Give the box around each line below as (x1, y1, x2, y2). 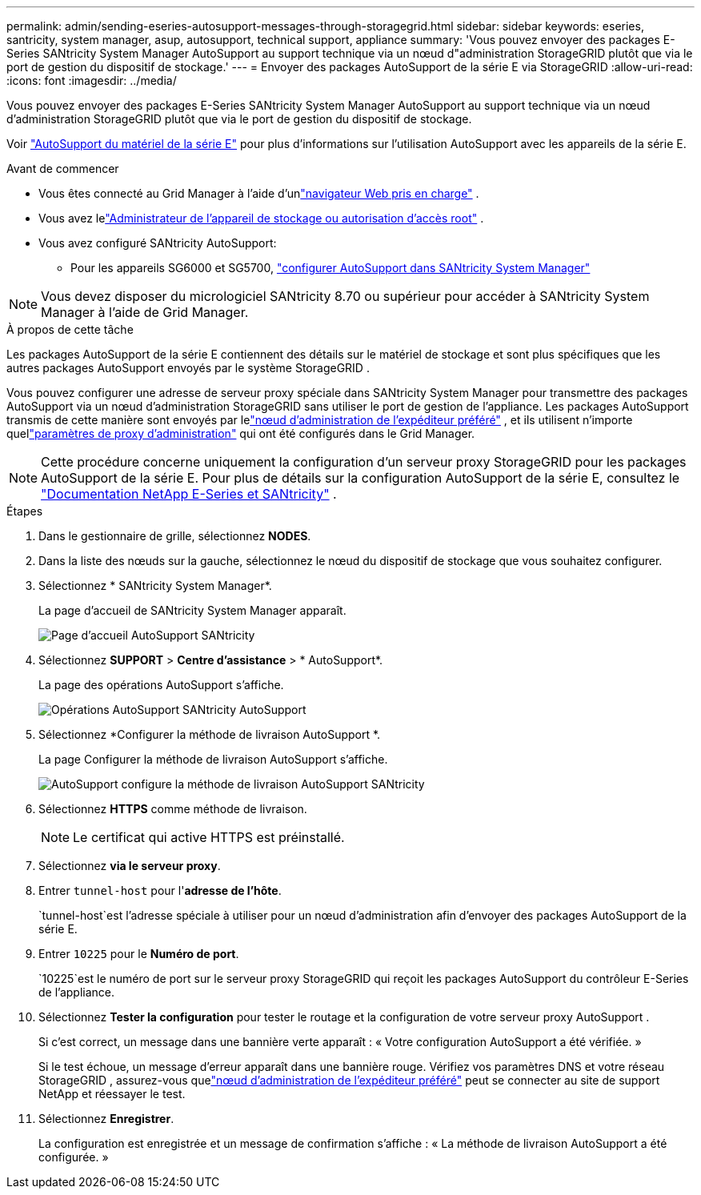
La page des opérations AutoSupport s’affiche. (38, 678, 284, 692)
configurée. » (38, 1150, 109, 1164)
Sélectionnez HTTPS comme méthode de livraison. (38, 802, 307, 816)
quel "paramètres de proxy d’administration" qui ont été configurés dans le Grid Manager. (6, 427, 475, 440)
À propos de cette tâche (6, 323, 134, 336)
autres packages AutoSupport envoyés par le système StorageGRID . (6, 361, 370, 375)
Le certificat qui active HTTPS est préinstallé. (73, 829, 345, 845)
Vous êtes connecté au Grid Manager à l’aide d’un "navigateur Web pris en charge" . (38, 186, 479, 200)
